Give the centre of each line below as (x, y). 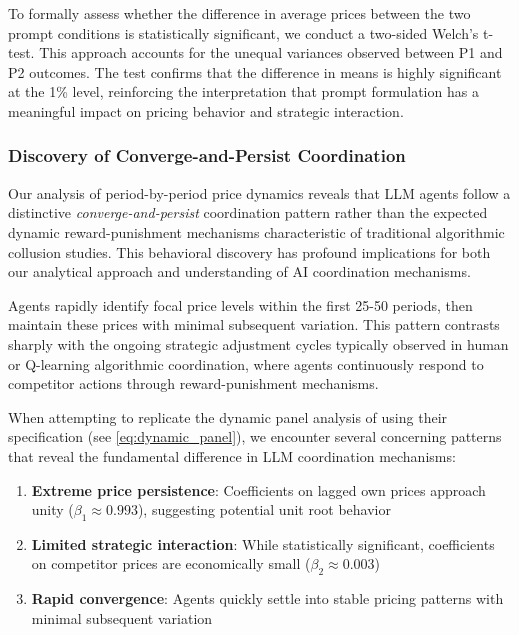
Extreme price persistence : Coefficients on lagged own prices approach (258, 489)
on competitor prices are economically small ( (171, 563)
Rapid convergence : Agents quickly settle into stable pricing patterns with (267, 598)
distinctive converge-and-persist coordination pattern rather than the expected (248, 212)
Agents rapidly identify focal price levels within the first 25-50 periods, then (240, 304)
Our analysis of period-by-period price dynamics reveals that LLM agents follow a (259, 192)
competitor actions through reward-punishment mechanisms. (193, 383)
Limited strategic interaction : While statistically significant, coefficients (263, 543)
